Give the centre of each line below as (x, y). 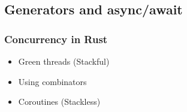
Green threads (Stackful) (64, 61)
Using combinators (52, 81)
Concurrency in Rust (56, 39)
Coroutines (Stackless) (59, 102)
